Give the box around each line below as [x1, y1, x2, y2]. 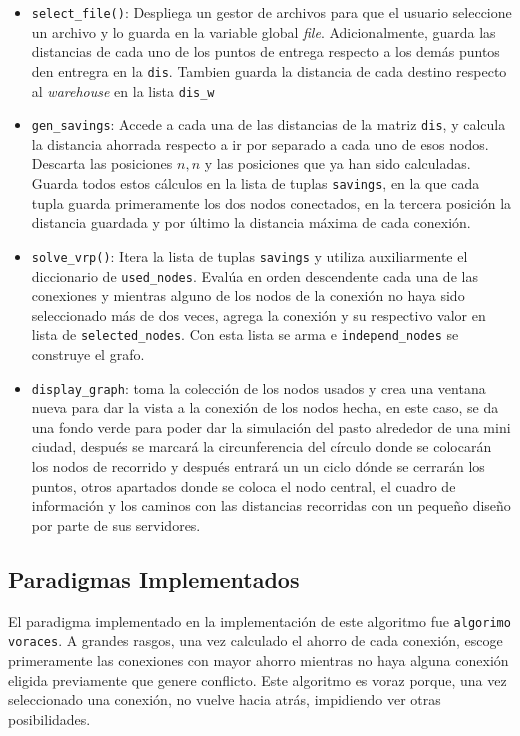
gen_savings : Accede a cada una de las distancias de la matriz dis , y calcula [31, 114, 506, 135]
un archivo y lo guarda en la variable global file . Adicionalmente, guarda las [31, 21, 496, 42]
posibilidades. [8, 708, 91, 729]
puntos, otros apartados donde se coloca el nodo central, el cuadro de [31, 475, 456, 496]
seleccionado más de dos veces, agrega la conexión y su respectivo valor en [31, 304, 486, 325]
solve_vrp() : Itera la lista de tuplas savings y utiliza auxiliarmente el [31, 245, 468, 266]
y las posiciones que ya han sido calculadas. [204, 153, 471, 174]
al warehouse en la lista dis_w [31, 80, 215, 101]
